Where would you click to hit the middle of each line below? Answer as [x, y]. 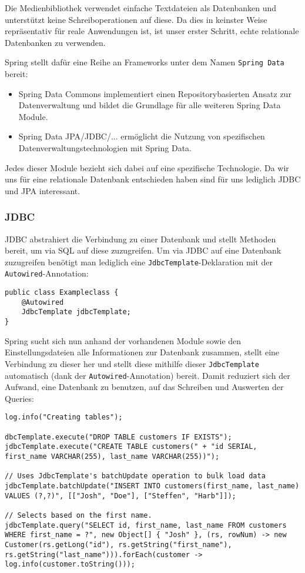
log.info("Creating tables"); [64, 417]
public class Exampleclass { [62, 293]
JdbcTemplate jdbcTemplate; [76, 312]
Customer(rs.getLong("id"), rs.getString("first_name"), [118, 544]
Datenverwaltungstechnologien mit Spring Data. [105, 148]
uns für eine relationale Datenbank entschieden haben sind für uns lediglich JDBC [153, 179]
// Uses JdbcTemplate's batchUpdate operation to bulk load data [135, 476]
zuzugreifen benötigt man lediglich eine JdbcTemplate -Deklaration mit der [139, 261]
